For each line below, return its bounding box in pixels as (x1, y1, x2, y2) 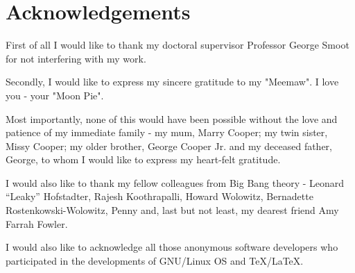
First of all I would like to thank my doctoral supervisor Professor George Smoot (6, 38, 349, 52)
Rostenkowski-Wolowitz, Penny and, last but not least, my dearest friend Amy (6, 203, 339, 217)
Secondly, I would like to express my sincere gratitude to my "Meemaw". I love (6, 74, 339, 89)
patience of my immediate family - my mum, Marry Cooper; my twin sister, (6, 125, 328, 140)
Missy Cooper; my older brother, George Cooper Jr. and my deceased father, (6, 138, 333, 153)
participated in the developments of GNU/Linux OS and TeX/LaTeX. (6, 253, 304, 267)
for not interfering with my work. (6, 51, 146, 65)
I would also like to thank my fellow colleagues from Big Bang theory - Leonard (6, 175, 345, 190)
